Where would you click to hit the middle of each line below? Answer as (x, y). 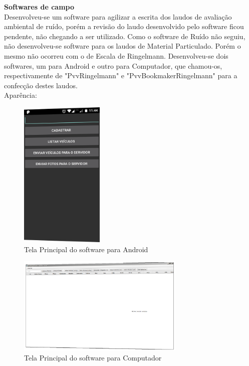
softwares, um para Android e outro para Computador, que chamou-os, (113, 65)
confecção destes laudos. (41, 85)
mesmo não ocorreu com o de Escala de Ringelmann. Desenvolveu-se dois (116, 55)
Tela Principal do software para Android (86, 249)
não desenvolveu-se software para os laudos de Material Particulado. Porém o (122, 46)
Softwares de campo (39, 7)
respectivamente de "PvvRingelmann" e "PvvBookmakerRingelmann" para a (121, 75)
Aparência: (21, 95)
